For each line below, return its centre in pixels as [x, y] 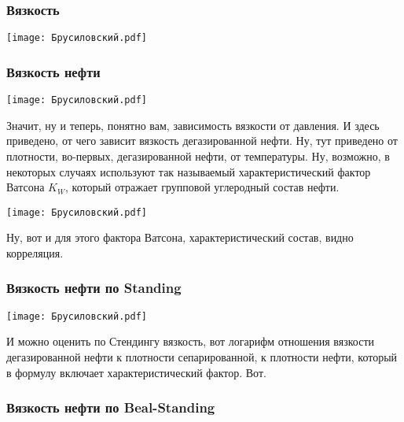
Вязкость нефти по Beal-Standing [111, 407]
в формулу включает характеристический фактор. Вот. [136, 372]
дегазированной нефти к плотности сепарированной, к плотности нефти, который [202, 357]
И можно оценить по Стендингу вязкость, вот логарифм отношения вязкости [191, 341]
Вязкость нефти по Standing [94, 288]
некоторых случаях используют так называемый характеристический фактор [189, 171]
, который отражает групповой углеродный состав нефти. [202, 187]
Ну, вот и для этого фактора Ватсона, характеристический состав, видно [180, 237]
